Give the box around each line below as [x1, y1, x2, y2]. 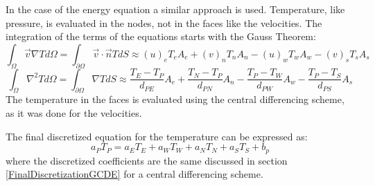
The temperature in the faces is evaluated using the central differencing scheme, [6, 92, 345, 106]
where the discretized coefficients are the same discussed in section [6, 153, 288, 167]
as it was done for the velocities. [6, 105, 142, 120]
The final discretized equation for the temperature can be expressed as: [6, 129, 308, 143]
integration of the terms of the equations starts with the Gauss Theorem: [6, 29, 316, 44]
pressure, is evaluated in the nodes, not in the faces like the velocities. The [6, 15, 322, 30]
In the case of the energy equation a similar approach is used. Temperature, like [6, 2, 345, 16]
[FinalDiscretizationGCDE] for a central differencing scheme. [6, 167, 263, 181]
